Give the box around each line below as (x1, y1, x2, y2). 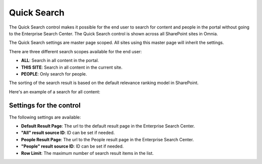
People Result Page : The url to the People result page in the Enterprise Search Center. (21, 136, 194, 142)
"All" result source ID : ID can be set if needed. (21, 130, 115, 135)
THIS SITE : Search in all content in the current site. (21, 64, 123, 70)
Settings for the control (9, 102, 81, 110)
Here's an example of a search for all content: (9, 89, 100, 94)
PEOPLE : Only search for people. (21, 71, 87, 77)
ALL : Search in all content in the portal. (21, 58, 99, 63)
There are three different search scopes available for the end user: (9, 48, 142, 54)
